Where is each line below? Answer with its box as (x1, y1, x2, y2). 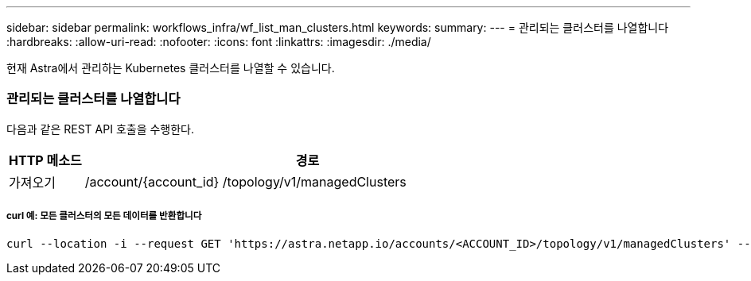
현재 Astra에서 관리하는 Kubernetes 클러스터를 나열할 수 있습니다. (6, 61, 335, 75)
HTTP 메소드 (9, 152, 82, 168)
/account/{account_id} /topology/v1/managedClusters (84, 173, 407, 190)
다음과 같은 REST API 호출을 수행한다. (6, 121, 195, 136)
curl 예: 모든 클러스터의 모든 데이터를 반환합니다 (6, 210, 202, 222)
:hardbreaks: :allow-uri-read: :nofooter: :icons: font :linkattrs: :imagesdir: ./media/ (6, 35, 431, 48)
